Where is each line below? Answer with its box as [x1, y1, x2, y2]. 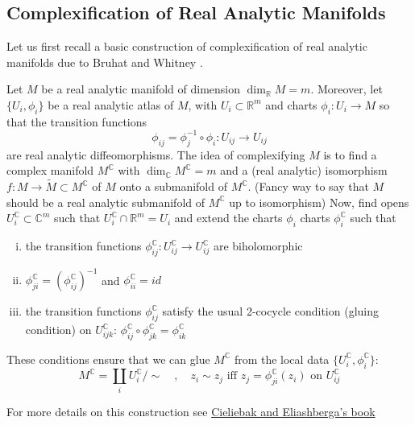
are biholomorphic [213, 237, 303, 254]
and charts [265, 96, 317, 113]
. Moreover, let [310, 80, 383, 97]
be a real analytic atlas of [48, 96, 174, 113]
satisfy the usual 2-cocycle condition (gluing [162, 303, 380, 320]
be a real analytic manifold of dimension [41, 80, 241, 97]
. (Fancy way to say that [247, 178, 369, 195]
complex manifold [6, 162, 94, 179]
